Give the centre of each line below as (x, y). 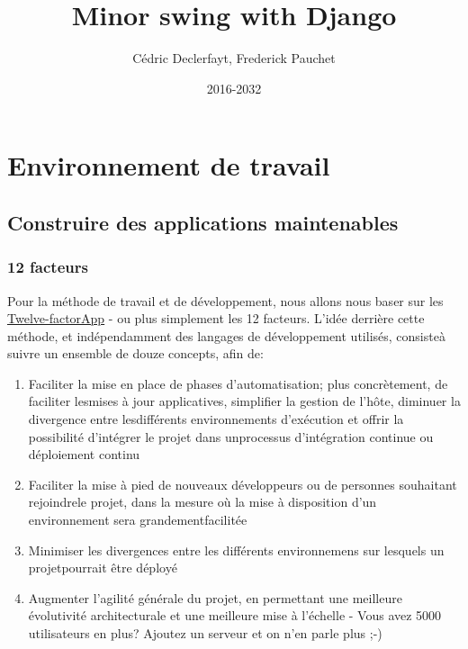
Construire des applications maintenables (203, 222)
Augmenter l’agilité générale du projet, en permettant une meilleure (215, 597)
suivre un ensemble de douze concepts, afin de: (135, 353)
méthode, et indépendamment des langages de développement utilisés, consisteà (226, 335)
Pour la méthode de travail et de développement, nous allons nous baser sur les (225, 300)
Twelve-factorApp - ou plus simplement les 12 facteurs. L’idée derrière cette (216, 318)
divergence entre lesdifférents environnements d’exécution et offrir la (216, 419)
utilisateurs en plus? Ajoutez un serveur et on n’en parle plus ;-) (205, 633)
